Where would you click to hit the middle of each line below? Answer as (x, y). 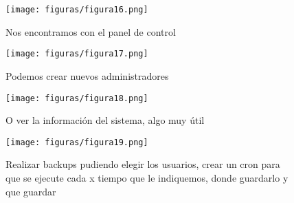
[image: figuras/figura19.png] (77, 142)
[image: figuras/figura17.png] (77, 54)
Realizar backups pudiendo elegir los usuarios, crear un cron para (143, 164)
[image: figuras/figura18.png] (77, 98)
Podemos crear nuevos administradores (87, 75)
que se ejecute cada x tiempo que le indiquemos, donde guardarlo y (147, 178)
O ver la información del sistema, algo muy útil (105, 120)
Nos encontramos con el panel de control (91, 31)
